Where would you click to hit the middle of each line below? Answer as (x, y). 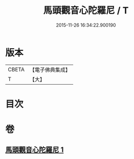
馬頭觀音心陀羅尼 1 (35, 150)
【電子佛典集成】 (50, 70)
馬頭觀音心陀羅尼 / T (86, 11)
